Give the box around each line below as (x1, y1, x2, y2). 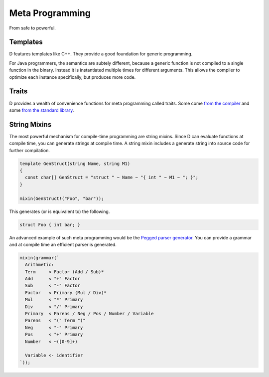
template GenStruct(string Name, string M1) (19, 161, 131, 167)
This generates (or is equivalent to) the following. (9, 208, 110, 214)
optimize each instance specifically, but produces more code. (9, 74, 136, 80)
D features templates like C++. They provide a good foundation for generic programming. (9, 51, 193, 57)
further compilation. (9, 147, 50, 153)
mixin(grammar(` (19, 255, 60, 260)
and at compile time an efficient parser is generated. (9, 241, 117, 247)
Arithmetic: (25, 262, 54, 268)
